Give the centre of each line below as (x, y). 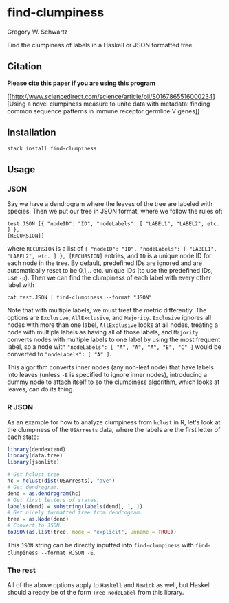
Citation (25, 67)
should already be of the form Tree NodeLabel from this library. (96, 593)
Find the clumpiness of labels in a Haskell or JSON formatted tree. (101, 45)
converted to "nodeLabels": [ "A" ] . (59, 354)
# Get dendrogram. (33, 487)
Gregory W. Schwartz (37, 32)
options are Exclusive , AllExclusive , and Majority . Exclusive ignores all (109, 318)
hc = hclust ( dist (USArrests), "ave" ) (61, 481)
